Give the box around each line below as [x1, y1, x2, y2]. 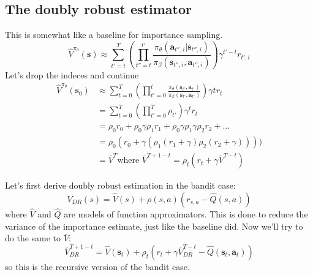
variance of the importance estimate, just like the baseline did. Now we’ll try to [5, 219, 303, 232]
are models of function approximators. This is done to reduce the [64, 208, 308, 220]
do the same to [5, 232, 61, 244]
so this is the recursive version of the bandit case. [5, 260, 190, 273]
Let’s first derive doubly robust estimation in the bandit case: [5, 179, 236, 192]
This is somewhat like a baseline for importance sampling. [5, 28, 223, 41]
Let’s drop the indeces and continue [5, 68, 139, 81]
